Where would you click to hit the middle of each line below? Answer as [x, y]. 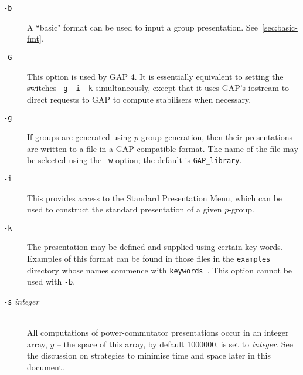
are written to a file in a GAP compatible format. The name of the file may [163, 148]
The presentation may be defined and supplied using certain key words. [155, 247]
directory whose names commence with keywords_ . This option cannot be [160, 270]
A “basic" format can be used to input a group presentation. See [143, 27]
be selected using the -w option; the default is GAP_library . [135, 160]
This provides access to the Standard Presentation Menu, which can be [155, 197]
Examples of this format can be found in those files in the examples [149, 258]
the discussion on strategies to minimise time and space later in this [149, 355]
